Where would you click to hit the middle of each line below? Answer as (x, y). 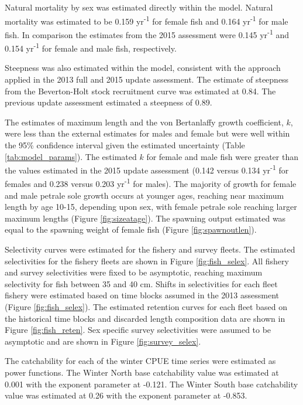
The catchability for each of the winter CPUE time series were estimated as (140, 361)
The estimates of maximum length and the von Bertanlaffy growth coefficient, (144, 122)
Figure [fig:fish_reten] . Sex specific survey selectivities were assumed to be (138, 330)
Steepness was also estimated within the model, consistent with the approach (143, 68)
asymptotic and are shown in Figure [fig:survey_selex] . (103, 341)
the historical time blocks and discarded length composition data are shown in (145, 318)
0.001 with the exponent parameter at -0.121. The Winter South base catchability (151, 384)
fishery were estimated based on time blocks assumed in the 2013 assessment (142, 295)
